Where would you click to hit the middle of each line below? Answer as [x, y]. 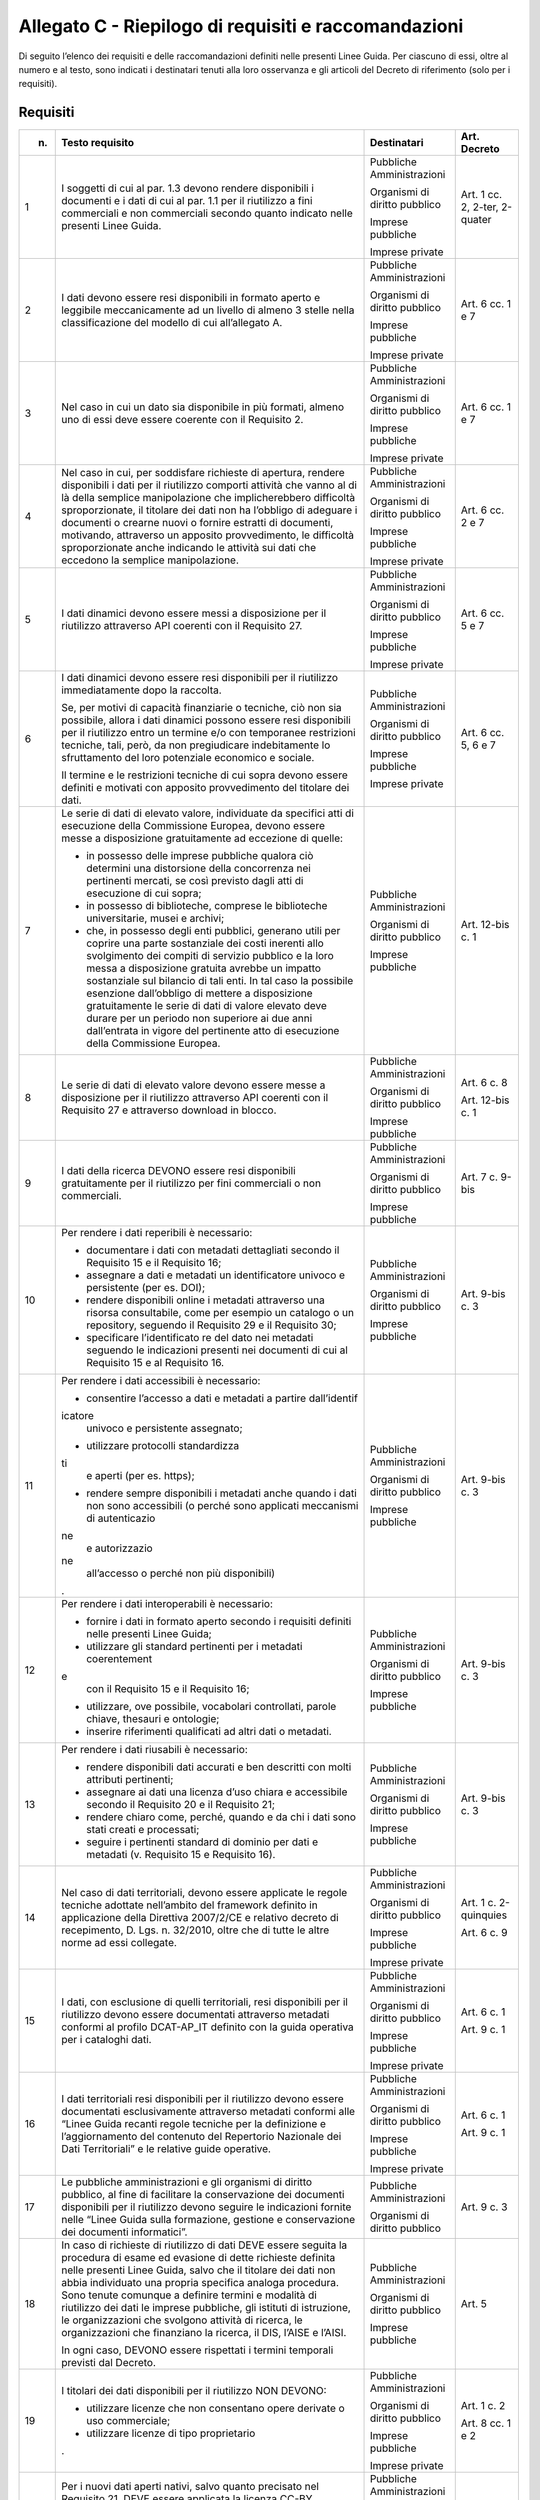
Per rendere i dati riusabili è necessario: [155, 1750]
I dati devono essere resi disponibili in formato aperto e [191, 298]
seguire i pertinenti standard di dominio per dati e [202, 1842]
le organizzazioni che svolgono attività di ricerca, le [182, 2320]
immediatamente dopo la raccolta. [141, 690]
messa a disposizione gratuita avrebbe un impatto [204, 968]
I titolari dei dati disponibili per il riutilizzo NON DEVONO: [194, 2391]
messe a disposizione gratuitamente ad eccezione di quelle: [202, 838]
